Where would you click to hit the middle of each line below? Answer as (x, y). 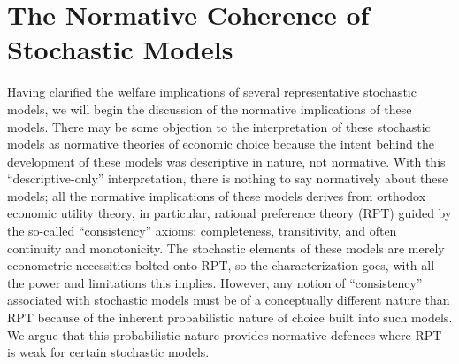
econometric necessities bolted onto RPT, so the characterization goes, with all (221, 265)
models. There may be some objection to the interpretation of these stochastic (219, 126)
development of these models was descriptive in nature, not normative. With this (226, 161)
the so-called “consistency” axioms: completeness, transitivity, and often (202, 231)
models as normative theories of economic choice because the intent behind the (221, 144)
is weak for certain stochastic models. (108, 352)
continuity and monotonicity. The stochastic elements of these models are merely (226, 248)
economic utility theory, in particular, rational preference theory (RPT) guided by (229, 213)
